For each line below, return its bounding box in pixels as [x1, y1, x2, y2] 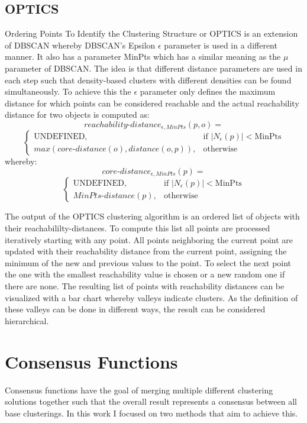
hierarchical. [5, 314, 49, 327]
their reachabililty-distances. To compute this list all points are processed [5, 222, 270, 234]
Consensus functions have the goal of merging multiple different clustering [5, 383, 273, 396]
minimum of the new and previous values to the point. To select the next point [5, 256, 292, 269]
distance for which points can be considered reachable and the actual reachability [5, 96, 299, 109]
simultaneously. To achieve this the [5, 85, 131, 98]
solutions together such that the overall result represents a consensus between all [5, 395, 297, 408]
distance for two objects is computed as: [5, 108, 150, 121]
